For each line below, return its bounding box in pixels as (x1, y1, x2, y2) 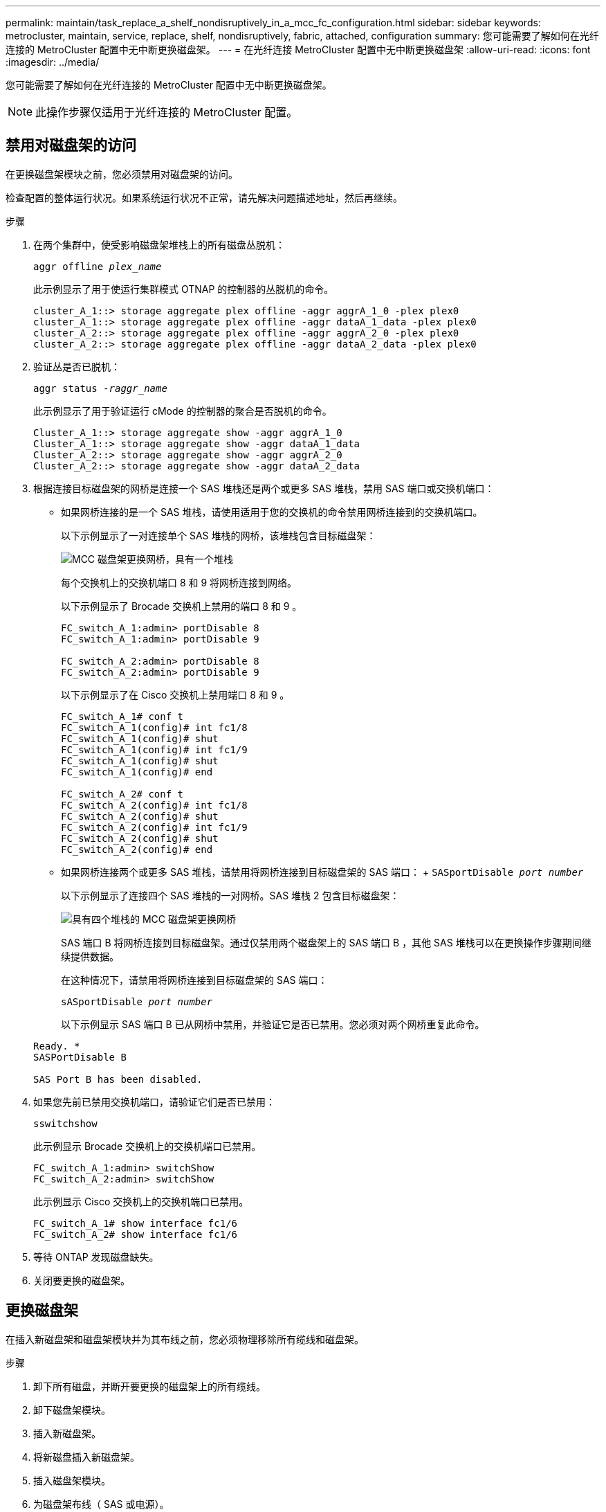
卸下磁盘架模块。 (33, 1403, 111, 1416)
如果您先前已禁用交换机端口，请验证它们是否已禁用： (33, 1095, 275, 1108)
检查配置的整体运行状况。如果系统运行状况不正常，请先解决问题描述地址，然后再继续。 (6, 191, 403, 204)
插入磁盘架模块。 (33, 1474, 111, 1486)
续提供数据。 (61, 950, 119, 962)
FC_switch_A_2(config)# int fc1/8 (61, 799, 248, 811)
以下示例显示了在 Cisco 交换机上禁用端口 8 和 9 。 (61, 688, 290, 701)
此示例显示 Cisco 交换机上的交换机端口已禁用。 (33, 1195, 249, 1207)
